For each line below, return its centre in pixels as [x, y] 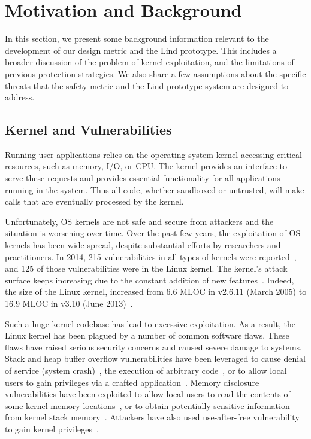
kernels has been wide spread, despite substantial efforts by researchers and [143, 245]
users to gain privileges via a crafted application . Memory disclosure [132, 382]
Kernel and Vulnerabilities [88, 129]
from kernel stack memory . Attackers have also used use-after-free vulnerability [152, 417]
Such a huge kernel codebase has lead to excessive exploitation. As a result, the [150, 323]
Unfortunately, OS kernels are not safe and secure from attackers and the [139, 221]
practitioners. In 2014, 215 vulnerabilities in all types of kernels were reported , [151, 256]
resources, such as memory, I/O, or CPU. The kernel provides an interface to [146, 166]
